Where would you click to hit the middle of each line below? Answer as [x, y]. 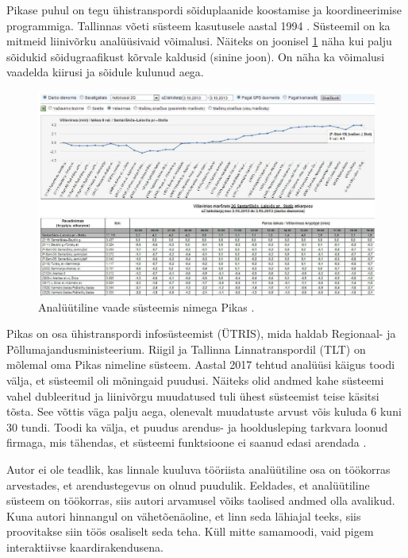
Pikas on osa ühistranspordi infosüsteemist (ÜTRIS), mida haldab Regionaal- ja [201, 333]
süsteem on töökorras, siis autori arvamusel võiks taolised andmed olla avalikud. [201, 500]
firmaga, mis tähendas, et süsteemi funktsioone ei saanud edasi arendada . [187, 442]
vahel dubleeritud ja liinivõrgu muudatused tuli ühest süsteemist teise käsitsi [193, 395]
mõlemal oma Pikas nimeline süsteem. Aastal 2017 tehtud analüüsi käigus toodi [201, 364]
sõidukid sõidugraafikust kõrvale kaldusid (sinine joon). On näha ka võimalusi [196, 56]
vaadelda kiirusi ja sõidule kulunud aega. [105, 72]
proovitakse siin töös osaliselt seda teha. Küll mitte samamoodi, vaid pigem [190, 531]
